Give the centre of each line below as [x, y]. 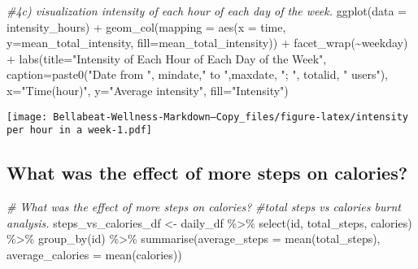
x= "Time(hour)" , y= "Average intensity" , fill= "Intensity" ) [148, 90]
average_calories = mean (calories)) [94, 254]
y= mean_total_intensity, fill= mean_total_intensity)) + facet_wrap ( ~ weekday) [207, 43]
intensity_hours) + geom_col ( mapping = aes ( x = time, [146, 26]
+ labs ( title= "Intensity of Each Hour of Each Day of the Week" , [167, 58]
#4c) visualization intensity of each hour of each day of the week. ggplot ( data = [207, 11]
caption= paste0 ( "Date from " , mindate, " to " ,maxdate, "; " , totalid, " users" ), [198, 74]
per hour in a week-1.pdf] [79, 130]
